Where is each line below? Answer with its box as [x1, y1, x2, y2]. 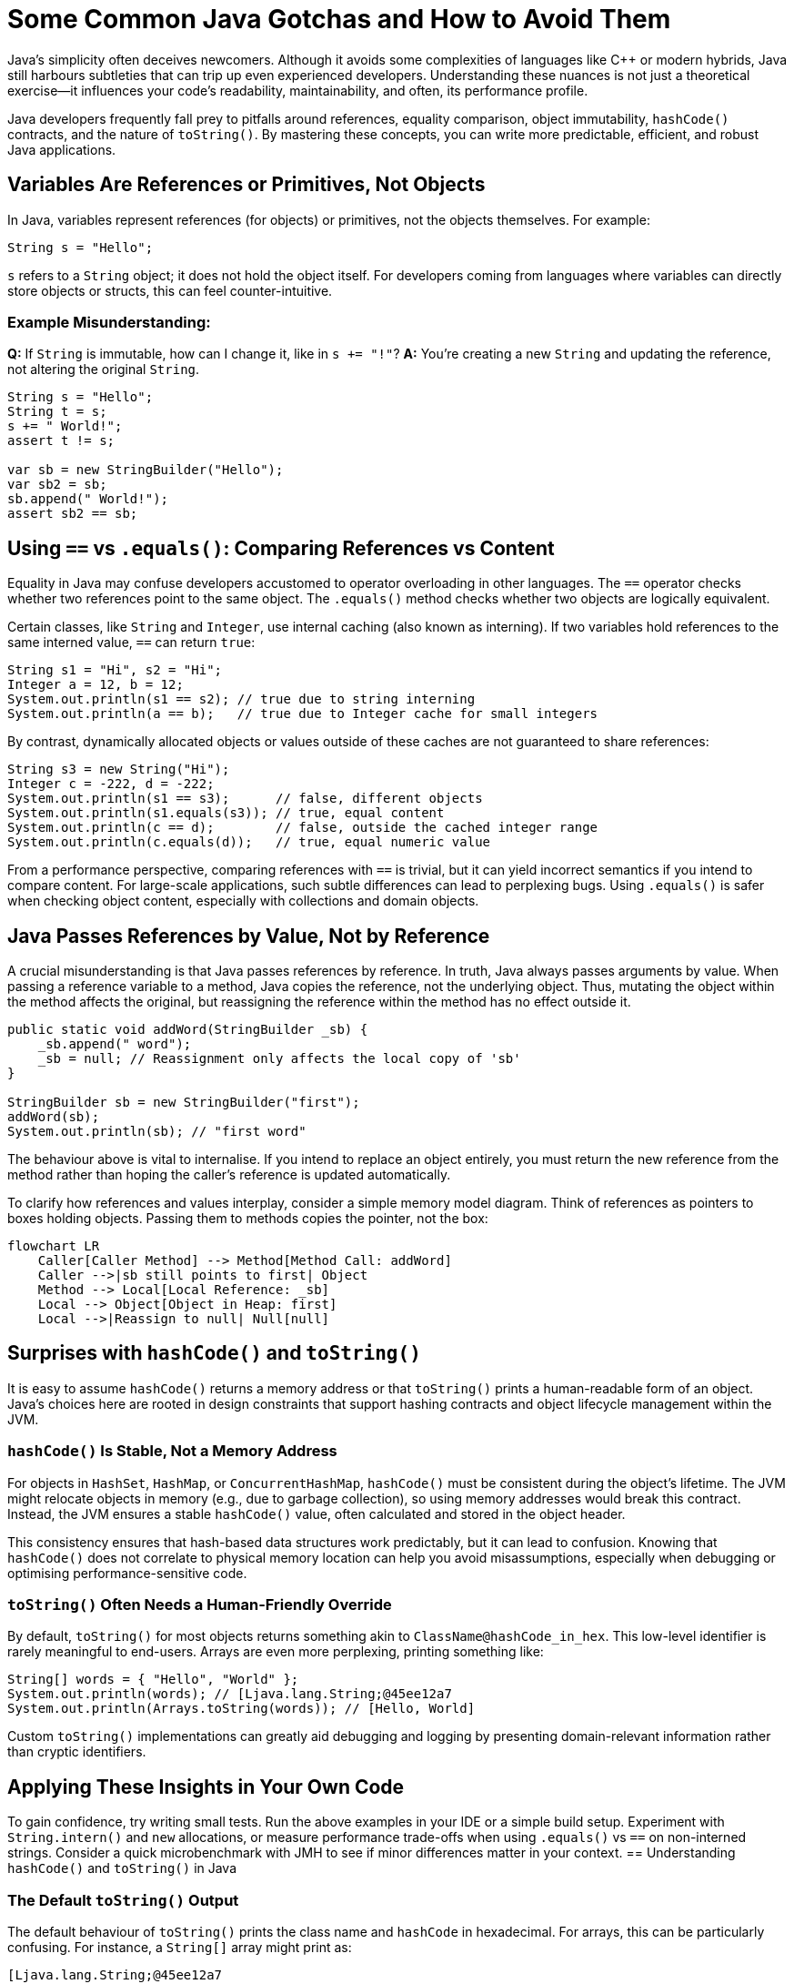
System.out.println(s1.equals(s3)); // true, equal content [7, 805, 445, 821]
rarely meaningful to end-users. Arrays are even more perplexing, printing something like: [7, 1644, 544, 1660]
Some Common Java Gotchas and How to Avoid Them [7, 4, 671, 35]
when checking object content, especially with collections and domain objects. [7, 893, 479, 909]
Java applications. [7, 141, 116, 157]
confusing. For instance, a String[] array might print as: [7, 1938, 352, 1955]
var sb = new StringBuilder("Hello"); [7, 462, 284, 478]
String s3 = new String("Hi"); [7, 762, 230, 777]
